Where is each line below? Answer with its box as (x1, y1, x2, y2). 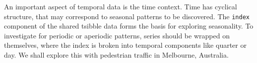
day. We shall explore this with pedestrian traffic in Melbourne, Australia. (4, 50, 229, 60)
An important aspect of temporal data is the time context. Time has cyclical (4, 1, 237, 11)
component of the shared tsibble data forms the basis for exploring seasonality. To (4, 21, 254, 31)
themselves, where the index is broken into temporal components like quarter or (4, 40, 247, 50)
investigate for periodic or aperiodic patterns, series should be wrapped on (4, 30, 230, 40)
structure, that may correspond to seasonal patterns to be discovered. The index (4, 11, 250, 21)
